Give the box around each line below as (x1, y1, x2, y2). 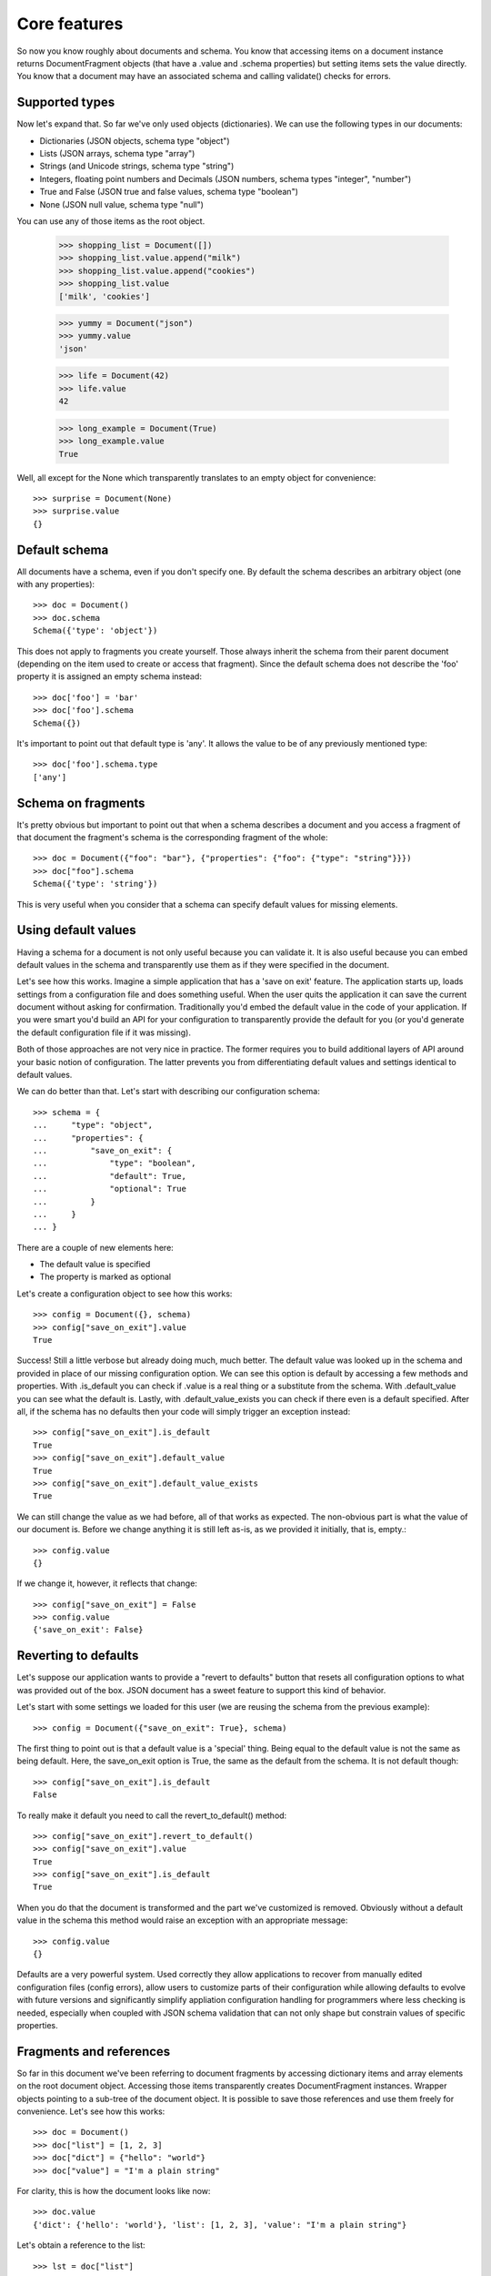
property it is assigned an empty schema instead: (16, 671, 202, 682)
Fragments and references (16, 2044, 171, 2059)
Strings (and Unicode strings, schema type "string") (39, 160, 235, 172)
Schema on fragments (16, 795, 145, 810)
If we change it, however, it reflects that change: (16, 1578, 197, 1589)
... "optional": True (33, 1184, 186, 1194)
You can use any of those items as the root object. (16, 215, 205, 227)
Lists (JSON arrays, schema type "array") (39, 148, 195, 159)
